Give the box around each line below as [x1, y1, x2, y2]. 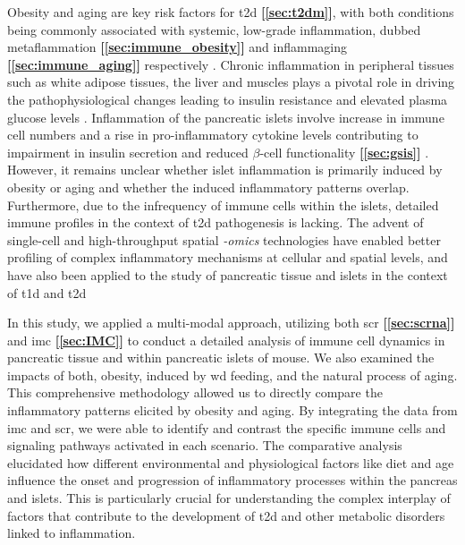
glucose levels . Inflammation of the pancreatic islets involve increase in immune [7, 107, 444, 126]
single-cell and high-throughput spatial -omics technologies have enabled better [7, 230, 441, 249]
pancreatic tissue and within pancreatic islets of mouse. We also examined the [7, 348, 435, 367]
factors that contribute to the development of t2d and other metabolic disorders [7, 506, 445, 524]
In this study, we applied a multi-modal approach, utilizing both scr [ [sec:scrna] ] [7, 313, 455, 332]
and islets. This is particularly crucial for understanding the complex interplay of [7, 489, 451, 507]
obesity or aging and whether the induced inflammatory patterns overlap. [7, 177, 410, 196]
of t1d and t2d [7, 283, 87, 302]
